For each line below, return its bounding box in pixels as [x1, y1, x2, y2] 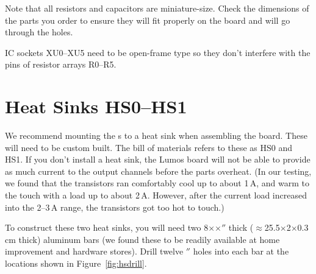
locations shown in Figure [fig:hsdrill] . [5, 257, 147, 270]
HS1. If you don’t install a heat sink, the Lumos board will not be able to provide [5, 153, 311, 166]
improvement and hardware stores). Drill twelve [5, 245, 184, 258]
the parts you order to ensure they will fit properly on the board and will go [5, 13, 290, 26]
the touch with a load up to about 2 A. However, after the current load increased [5, 189, 307, 202]
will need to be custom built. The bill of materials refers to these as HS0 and [5, 141, 293, 153]
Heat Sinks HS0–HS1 [5, 94, 187, 119]
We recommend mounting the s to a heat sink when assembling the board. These [5, 129, 307, 142]
